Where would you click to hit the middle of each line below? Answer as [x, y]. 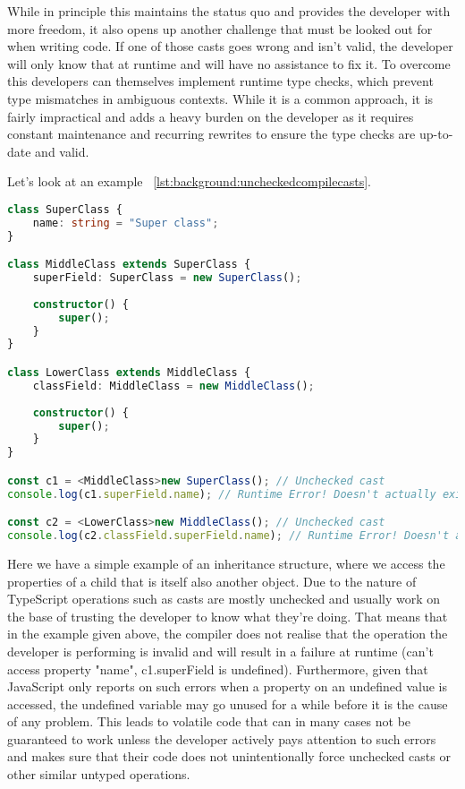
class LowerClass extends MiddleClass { [129, 373]
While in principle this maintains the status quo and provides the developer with [229, 11]
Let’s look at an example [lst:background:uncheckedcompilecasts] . [189, 181]
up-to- [436, 134]
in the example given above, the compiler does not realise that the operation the [228, 634]
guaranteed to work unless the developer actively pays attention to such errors [222, 738]
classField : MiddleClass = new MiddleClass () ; [173, 386]
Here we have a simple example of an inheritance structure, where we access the [226, 563]
